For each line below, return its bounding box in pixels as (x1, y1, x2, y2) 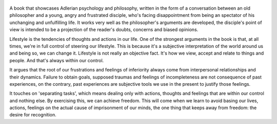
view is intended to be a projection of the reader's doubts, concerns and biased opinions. (9, 27, 199, 33)
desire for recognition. (9, 112, 56, 118)
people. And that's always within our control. (9, 57, 104, 63)
